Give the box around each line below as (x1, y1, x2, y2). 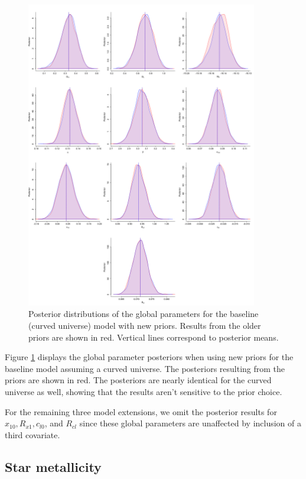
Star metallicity (5, 457, 102, 475)
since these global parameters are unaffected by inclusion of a (79, 417, 302, 429)
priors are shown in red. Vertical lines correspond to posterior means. (28, 331, 279, 343)
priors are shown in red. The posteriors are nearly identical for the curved (5, 374, 272, 386)
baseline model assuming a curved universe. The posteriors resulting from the (5, 362, 285, 374)
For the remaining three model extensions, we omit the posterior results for (5, 405, 277, 417)
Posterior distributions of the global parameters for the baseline (28, 308, 259, 320)
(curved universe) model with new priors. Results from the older (28, 319, 261, 331)
